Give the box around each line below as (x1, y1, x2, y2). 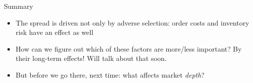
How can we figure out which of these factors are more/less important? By (15, 43, 242, 54)
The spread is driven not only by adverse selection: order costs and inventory (15, 17, 250, 28)
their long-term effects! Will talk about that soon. (15, 53, 167, 63)
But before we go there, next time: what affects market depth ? (15, 69, 204, 80)
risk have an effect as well (15, 27, 94, 37)
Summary (4, 1, 33, 11)
